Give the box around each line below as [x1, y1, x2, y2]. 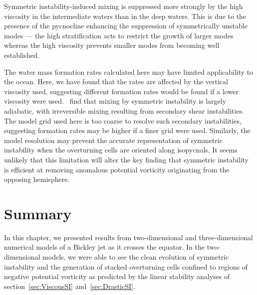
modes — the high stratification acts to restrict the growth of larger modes [4, 30, 234, 40]
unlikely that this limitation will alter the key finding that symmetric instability [4, 154, 249, 164]
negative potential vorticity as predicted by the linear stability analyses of [4, 271, 230, 282]
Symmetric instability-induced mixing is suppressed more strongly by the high [4, 1, 243, 11]
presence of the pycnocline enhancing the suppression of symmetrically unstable [4, 20, 248, 31]
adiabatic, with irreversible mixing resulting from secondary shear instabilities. [4, 105, 245, 116]
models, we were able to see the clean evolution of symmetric [42, 252, 229, 262]
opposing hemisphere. [4, 174, 70, 184]
